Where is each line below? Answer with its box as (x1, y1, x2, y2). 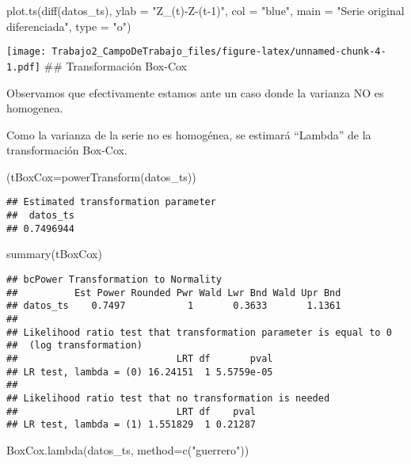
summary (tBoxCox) (6, 245, 102, 262)
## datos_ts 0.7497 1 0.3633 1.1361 (6, 300, 341, 312)
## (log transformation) (6, 340, 143, 352)
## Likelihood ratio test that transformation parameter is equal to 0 (6, 326, 392, 338)
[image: (6, 46, 47, 58)
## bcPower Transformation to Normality (6, 274, 223, 286)
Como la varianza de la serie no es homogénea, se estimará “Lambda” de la (6, 126, 371, 143)
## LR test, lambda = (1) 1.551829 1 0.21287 (6, 419, 256, 431)
